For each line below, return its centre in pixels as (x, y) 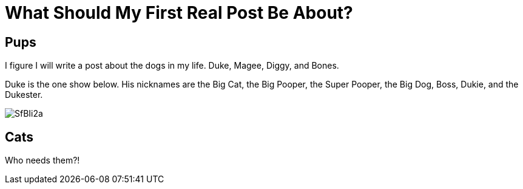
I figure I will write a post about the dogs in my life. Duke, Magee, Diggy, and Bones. (172, 66)
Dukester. (24, 95)
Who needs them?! (42, 160)
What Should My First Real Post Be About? (179, 13)
